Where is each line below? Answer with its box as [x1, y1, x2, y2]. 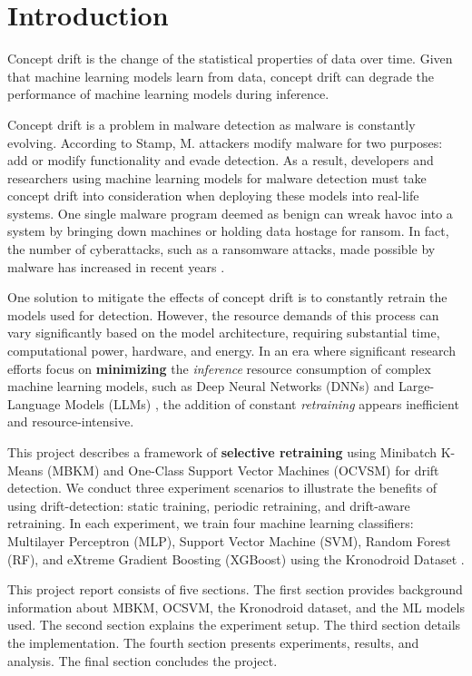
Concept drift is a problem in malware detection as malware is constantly [7, 114, 416, 133]
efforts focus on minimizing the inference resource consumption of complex [7, 358, 431, 377]
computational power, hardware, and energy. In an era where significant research [7, 341, 456, 360]
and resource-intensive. [7, 412, 134, 431]
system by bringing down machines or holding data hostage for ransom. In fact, [7, 221, 449, 240]
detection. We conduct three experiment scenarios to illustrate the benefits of [7, 478, 437, 497]
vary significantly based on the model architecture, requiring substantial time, [7, 323, 440, 342]
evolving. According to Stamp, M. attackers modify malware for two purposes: [7, 132, 443, 152]
